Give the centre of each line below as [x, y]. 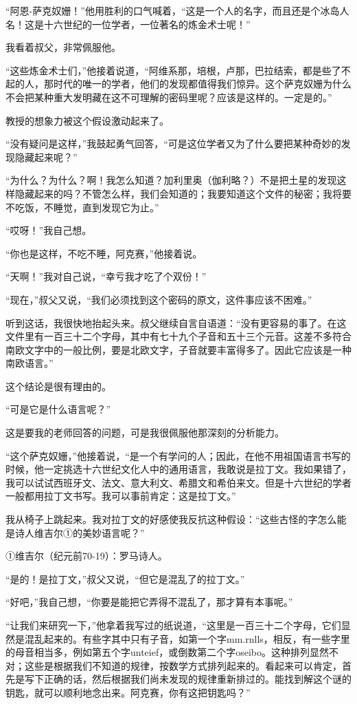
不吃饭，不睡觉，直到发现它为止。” [82, 207]
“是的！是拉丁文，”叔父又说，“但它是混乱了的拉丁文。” [125, 578]
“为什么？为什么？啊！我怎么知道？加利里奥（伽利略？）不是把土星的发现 [171, 180]
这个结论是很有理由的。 [58, 386]
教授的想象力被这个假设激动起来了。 [87, 120]
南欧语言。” [30, 363]
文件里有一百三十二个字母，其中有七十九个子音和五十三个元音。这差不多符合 [178, 336]
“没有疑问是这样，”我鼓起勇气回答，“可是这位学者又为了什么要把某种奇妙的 [173, 143]
